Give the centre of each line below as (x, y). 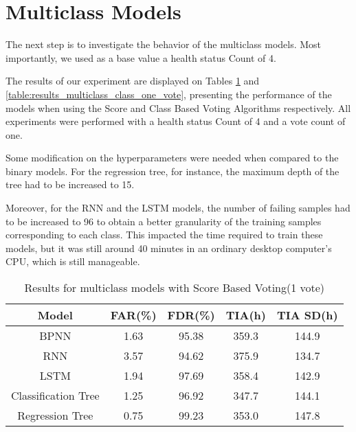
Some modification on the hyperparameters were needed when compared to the (172, 158)
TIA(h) (246, 315)
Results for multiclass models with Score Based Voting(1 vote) (175, 288)
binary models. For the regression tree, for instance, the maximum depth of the (173, 171)
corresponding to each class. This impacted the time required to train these (164, 235)
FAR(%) (133, 315)
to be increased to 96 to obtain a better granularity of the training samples (164, 221)
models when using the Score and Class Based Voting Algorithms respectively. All (178, 107)
